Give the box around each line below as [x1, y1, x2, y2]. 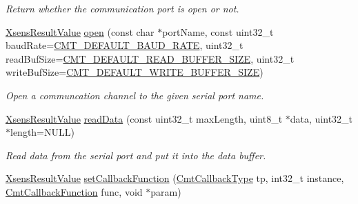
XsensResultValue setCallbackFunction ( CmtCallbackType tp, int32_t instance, [6, 171, 344, 185]
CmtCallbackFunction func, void [6, 184, 143, 198]
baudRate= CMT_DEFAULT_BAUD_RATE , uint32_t [6, 38, 243, 52]
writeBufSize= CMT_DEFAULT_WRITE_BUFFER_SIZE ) [6, 65, 263, 79]
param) [150, 184, 181, 198]
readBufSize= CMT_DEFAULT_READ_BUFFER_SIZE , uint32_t [6, 51, 295, 65]
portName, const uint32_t [162, 24, 274, 39]
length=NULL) [10, 125, 74, 139]
